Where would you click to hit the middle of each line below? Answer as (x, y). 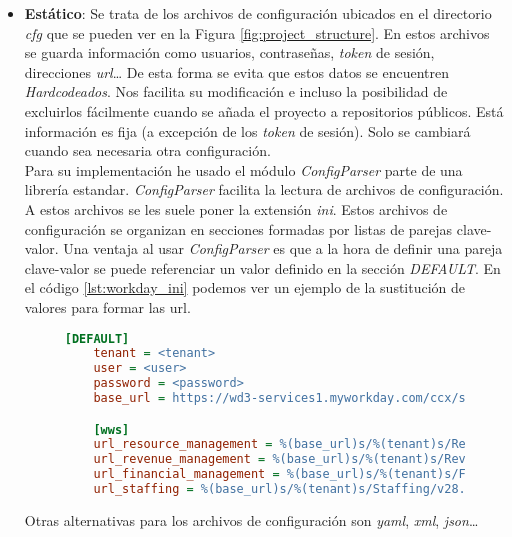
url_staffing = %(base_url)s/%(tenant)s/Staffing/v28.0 (283, 489)
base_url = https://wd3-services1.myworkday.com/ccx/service (301, 398)
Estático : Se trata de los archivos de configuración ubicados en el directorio (258, 13)
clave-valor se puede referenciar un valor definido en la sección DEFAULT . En (262, 267)
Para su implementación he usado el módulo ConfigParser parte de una (243, 169)
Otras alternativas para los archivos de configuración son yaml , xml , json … (251, 519)
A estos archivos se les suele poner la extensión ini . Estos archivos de (236, 208)
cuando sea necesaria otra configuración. (147, 150)
